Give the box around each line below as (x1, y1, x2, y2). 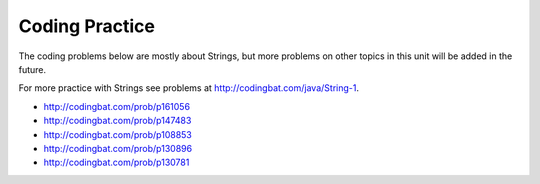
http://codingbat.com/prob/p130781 (43, 156, 190, 169)
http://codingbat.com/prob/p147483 (43, 115, 192, 127)
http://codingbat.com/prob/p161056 (43, 100, 190, 112)
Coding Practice (18, 15, 155, 37)
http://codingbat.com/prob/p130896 (43, 142, 193, 154)
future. (18, 63, 47, 75)
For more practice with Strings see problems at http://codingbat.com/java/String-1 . (18, 82, 360, 94)
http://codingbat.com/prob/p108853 (43, 128, 192, 140)
